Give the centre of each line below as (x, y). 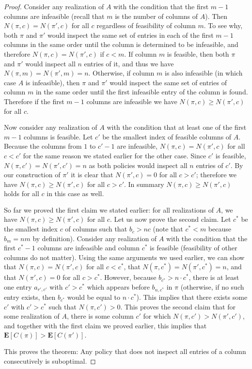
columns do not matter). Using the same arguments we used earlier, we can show (124, 257)
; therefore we (216, 175)
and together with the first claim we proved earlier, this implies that (105, 325)
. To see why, (223, 25)
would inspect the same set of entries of (168, 82)
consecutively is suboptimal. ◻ (50, 361)
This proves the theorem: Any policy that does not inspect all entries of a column (125, 351)
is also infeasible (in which (204, 73)
